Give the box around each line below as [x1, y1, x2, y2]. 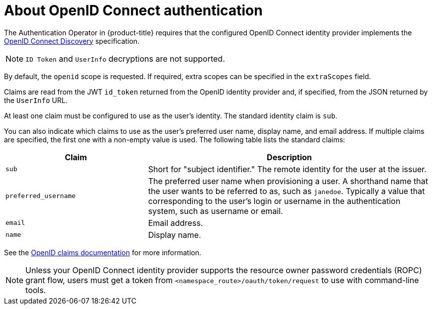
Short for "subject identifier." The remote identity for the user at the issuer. [148, 164, 427, 174]
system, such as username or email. [148, 206, 283, 216]
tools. [25, 285, 46, 295]
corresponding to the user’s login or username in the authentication [148, 196, 401, 206]
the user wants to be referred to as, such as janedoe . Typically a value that [148, 186, 425, 196]
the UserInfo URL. [4, 96, 68, 104]
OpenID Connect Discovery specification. [4, 36, 140, 45]
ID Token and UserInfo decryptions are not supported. [25, 53, 225, 64]
